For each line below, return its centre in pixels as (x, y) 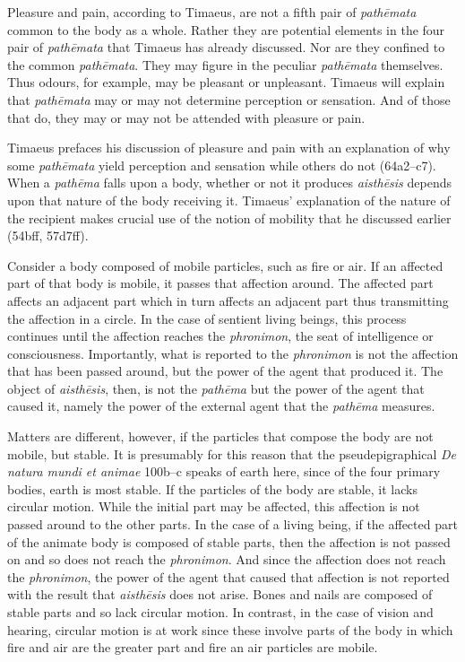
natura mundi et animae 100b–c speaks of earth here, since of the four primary (224, 471)
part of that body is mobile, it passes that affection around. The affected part (220, 283)
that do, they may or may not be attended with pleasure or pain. (186, 117)
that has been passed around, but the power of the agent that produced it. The (225, 371)
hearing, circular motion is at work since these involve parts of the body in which (230, 629)
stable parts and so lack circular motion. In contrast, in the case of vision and (220, 612)
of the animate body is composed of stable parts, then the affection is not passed (229, 541)
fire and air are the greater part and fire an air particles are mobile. (193, 647)
